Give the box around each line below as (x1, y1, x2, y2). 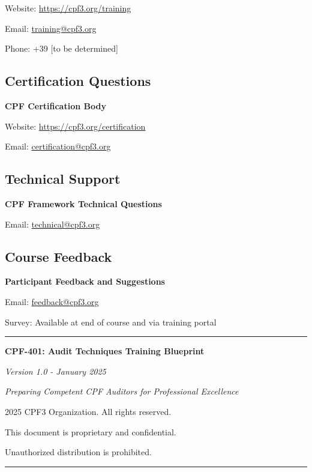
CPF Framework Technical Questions (5, 197, 162, 210)
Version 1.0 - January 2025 (5, 365, 106, 377)
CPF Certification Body (5, 99, 106, 112)
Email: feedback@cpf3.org (5, 295, 99, 307)
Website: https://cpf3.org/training (5, 2, 131, 14)
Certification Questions (5, 71, 151, 90)
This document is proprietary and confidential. (5, 425, 176, 438)
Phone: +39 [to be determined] (5, 42, 118, 55)
